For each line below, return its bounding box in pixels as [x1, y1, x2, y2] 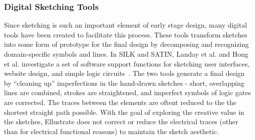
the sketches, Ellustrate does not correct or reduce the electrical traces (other [4, 116, 238, 127]
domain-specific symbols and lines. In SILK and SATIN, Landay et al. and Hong [4, 49, 249, 59]
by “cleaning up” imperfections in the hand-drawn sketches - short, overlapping [4, 77, 245, 88]
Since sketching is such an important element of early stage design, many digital [4, 20, 247, 30]
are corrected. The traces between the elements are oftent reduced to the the [4, 97, 237, 107]
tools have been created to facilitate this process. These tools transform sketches [4, 29, 248, 39]
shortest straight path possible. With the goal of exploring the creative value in [4, 106, 245, 117]
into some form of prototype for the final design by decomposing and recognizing [4, 39, 249, 49]
